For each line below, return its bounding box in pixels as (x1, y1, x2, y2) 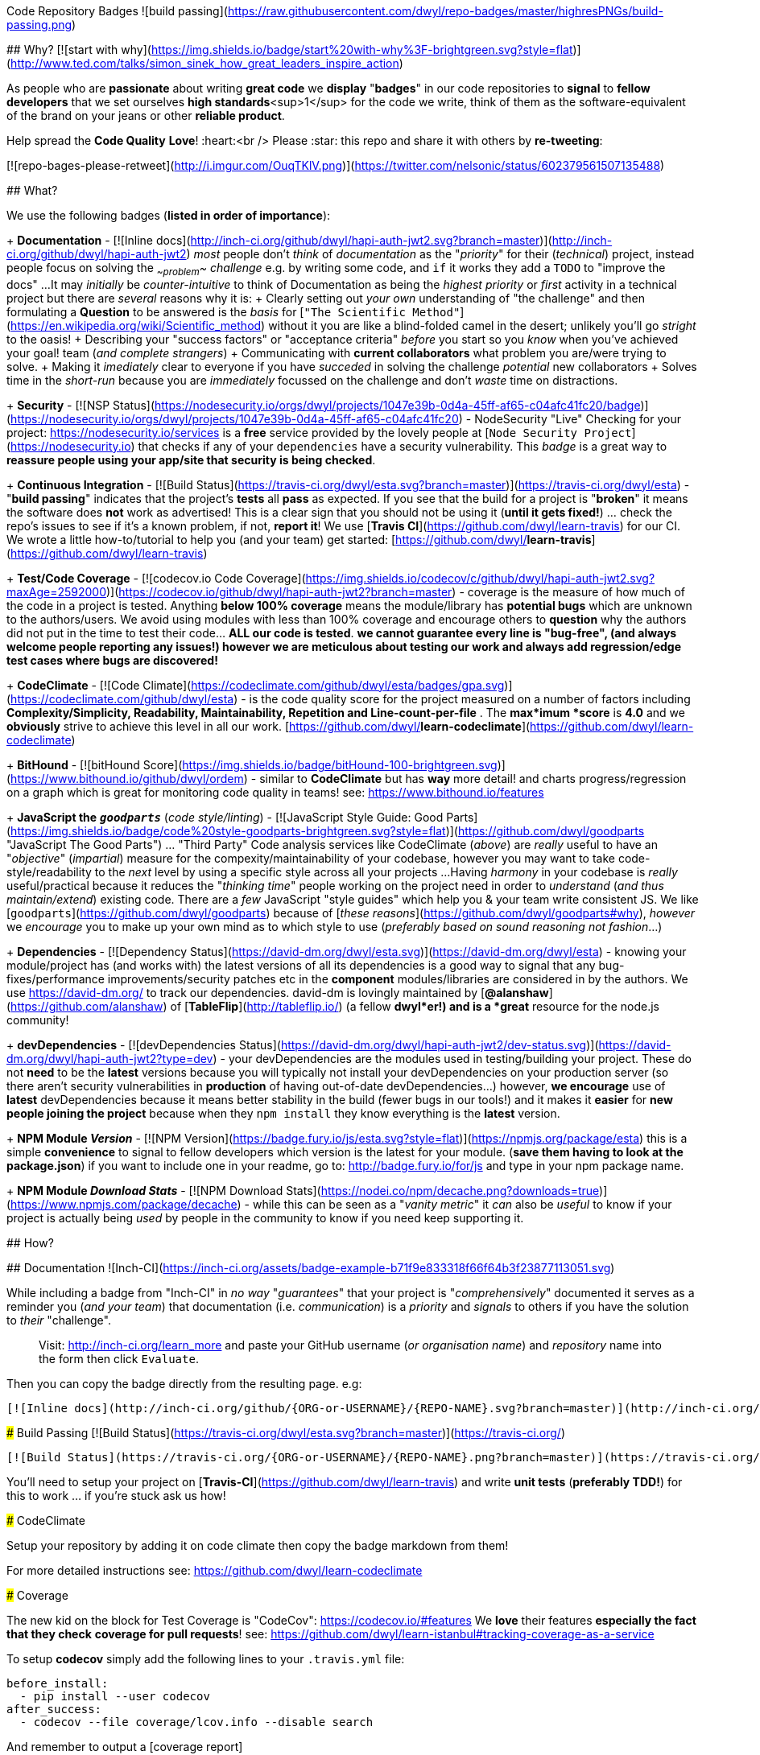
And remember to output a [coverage (6, 1739, 204, 1753)
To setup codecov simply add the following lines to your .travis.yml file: (6, 1651, 405, 1666)
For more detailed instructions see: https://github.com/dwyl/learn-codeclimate (6, 1563, 423, 1577)
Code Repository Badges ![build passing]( (6, 4, 228, 18)
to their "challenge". (6, 1312, 111, 1327)
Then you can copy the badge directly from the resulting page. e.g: (6, 1376, 362, 1390)
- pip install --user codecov (19, 1689, 210, 1703)
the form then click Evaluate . (39, 1351, 199, 1366)
